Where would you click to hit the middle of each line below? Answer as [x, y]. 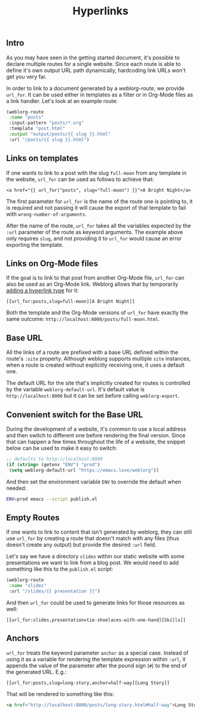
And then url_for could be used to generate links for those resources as [96, 603]
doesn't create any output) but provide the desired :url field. [81, 545]
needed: [16, 488]
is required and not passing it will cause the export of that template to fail [96, 207]
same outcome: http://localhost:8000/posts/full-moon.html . [83, 319]
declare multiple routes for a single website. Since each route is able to [94, 63]
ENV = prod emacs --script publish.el [52, 499]
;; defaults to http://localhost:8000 [54, 459]
